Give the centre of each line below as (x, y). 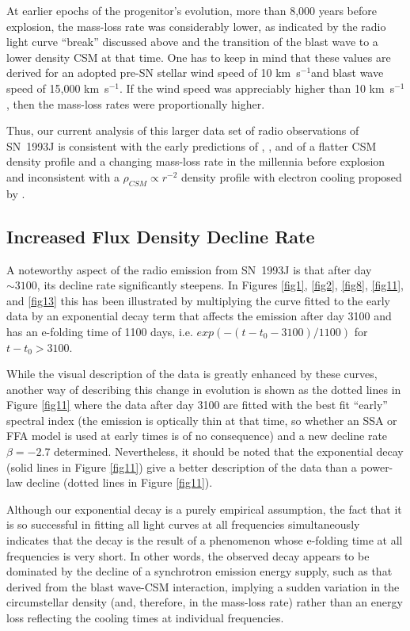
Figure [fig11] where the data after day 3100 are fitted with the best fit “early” (197, 405)
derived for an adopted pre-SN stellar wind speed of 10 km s (154, 73)
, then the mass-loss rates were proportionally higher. (136, 103)
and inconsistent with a (63, 176)
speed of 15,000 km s (58, 88)
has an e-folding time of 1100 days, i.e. (100, 331)
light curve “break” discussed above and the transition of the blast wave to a (192, 42)
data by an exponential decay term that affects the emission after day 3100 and (199, 316)
